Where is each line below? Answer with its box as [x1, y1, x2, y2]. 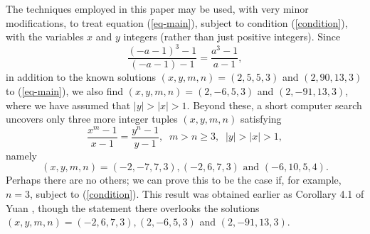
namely [6, 147, 37, 162]
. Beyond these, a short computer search [186, 97, 362, 112]
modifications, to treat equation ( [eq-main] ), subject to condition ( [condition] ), [6, 15, 348, 30]
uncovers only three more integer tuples [6, 111, 178, 126]
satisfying [240, 111, 282, 126]
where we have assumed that [6, 97, 131, 112]
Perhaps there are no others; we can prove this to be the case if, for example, [6, 172, 342, 187]
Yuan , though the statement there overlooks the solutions [6, 200, 260, 215]
